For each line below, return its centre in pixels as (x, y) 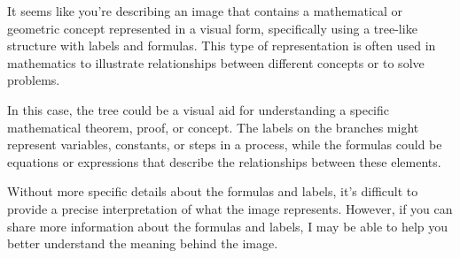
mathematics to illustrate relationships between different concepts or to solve (216, 62)
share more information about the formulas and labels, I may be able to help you (228, 226)
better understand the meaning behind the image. (143, 243)
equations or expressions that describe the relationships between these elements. (224, 161)
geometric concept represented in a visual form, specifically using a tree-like (212, 28)
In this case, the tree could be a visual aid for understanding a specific (199, 109)
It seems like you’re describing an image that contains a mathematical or (205, 11)
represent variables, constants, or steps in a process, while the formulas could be (225, 144)
